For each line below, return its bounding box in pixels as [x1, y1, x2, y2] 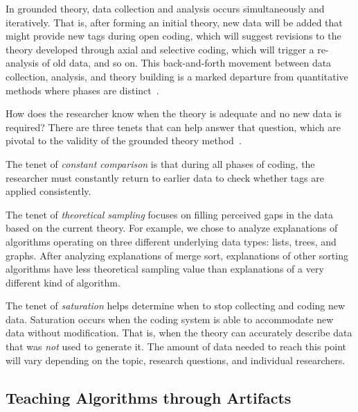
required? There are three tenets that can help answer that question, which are [6, 119, 341, 134]
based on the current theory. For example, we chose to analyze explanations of [6, 221, 338, 235]
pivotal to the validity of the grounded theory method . [6, 133, 242, 148]
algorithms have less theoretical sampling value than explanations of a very [6, 261, 324, 276]
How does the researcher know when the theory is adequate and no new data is [6, 106, 341, 121]
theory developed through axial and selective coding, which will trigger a [6, 42, 314, 56]
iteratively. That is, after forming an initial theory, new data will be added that [6, 15, 343, 29]
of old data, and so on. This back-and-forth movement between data [42, 55, 332, 70]
